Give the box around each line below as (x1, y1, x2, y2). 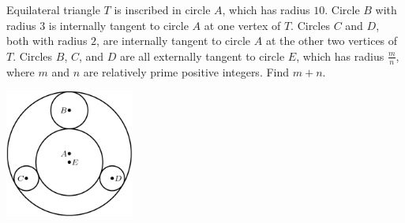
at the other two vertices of (265, 32, 398, 49)
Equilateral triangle (6, 2, 100, 17)
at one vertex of (204, 17, 281, 33)
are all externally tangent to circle (120, 47, 285, 64)
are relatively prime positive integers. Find (83, 63, 290, 80)
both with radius (6, 32, 88, 49)
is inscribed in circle (114, 2, 211, 17)
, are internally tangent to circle (96, 32, 251, 49)
